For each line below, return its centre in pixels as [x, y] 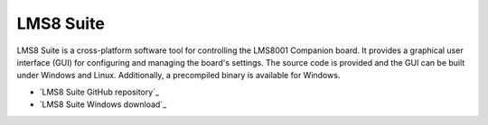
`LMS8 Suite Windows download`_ [103, 104]
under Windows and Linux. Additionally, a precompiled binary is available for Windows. [178, 76]
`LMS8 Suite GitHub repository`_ [99, 92]
